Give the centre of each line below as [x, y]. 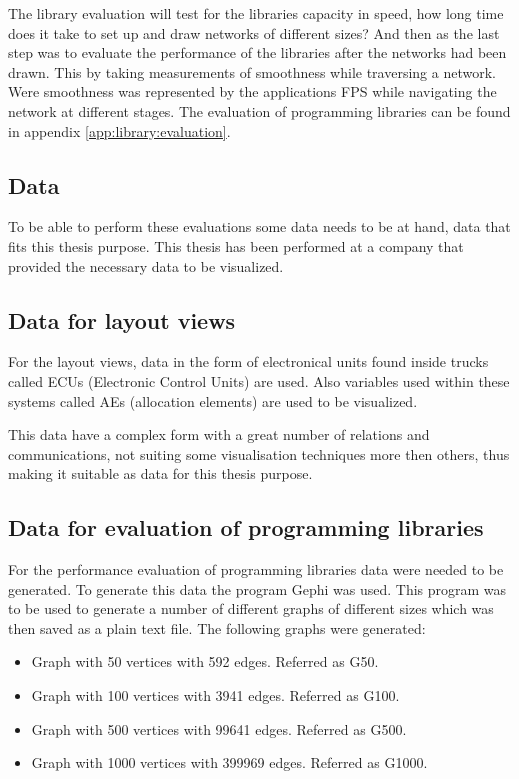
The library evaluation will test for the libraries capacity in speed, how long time [256, 13]
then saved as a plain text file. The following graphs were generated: [217, 627]
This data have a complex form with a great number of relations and [219, 434]
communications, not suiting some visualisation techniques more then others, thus [259, 453]
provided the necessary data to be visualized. [146, 265]
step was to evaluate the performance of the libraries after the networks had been [257, 52]
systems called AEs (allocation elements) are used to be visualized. [213, 400]
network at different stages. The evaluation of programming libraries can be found [259, 110]
